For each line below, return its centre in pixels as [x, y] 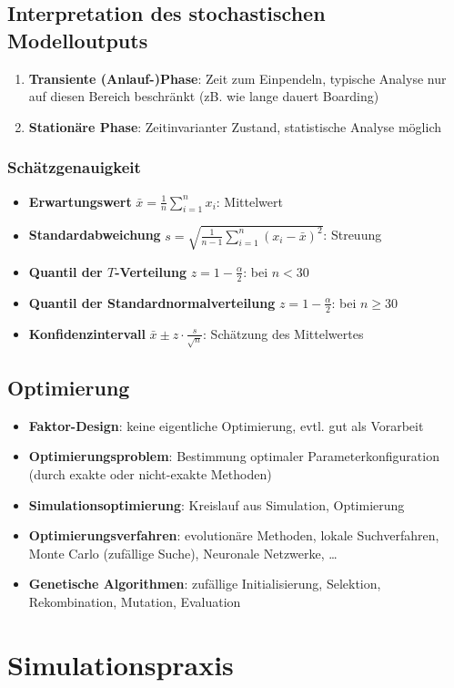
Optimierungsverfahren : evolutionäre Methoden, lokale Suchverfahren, [234, 535]
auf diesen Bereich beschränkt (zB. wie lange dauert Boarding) [204, 96]
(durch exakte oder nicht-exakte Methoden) [150, 473]
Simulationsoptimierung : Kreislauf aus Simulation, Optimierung [217, 504]
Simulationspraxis [121, 664]
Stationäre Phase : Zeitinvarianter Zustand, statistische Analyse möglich [235, 126]
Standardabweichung [95, 235]
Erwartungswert [80, 201]
